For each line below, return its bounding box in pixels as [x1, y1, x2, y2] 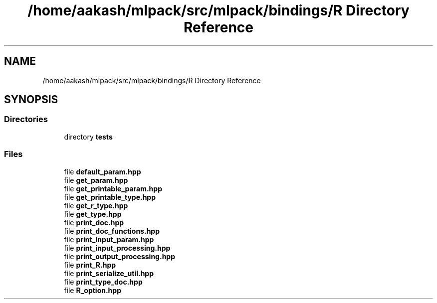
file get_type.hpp [64, 209, 122, 218]
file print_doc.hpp [64, 218, 124, 227]
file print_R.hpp [64, 260, 116, 269]
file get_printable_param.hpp [64, 184, 162, 193]
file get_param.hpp [64, 175, 128, 184]
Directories [4, 114, 48, 125]
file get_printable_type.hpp [64, 192, 156, 201]
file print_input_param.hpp [64, 235, 154, 244]
